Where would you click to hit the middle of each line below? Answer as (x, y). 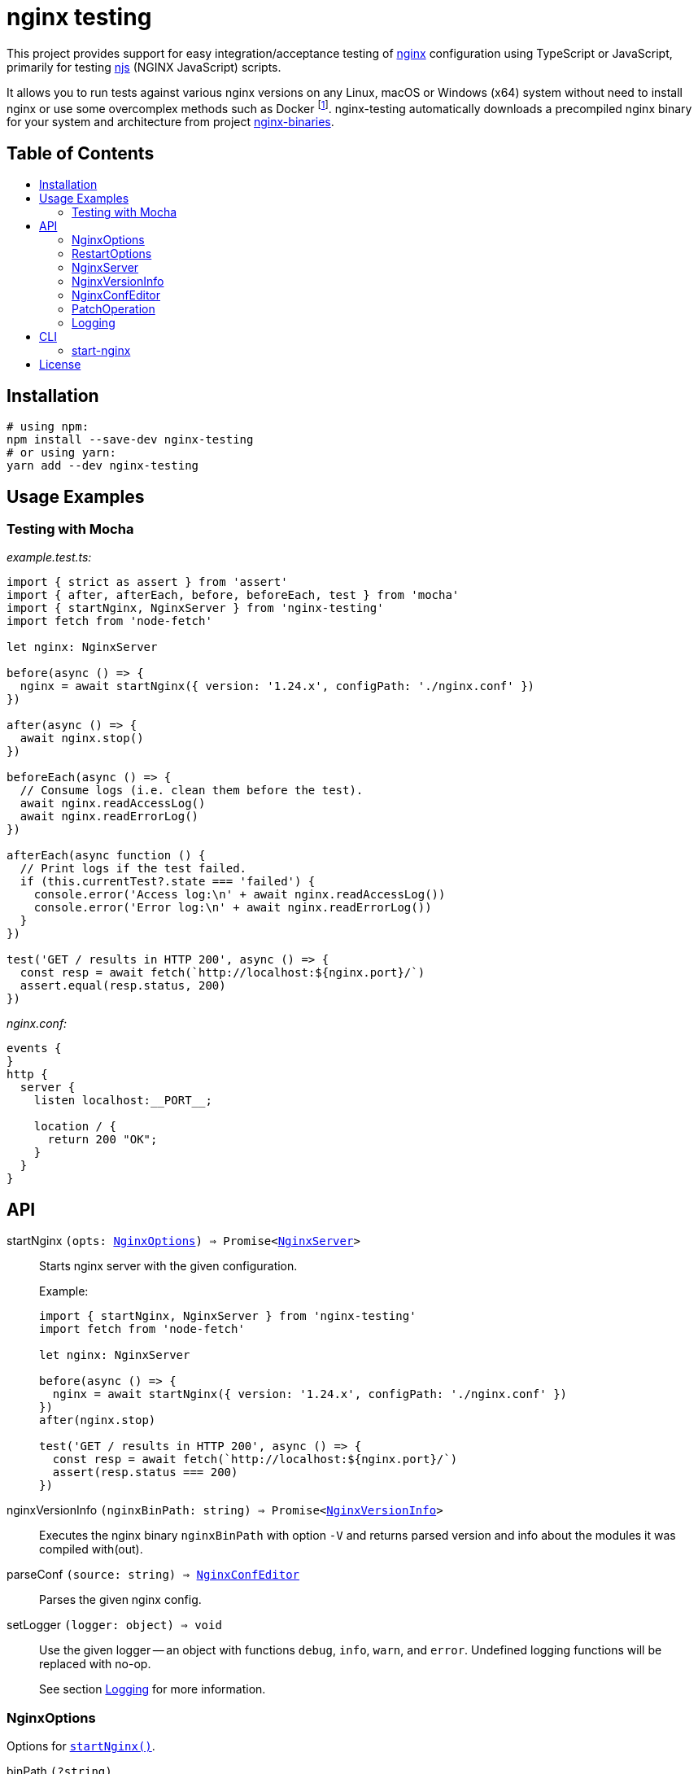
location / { (75, 1127)
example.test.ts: (49, 557)
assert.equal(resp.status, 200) (123, 986)
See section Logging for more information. (153, 1689)
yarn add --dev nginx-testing (103, 466)
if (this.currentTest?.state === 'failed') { (168, 882)
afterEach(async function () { (106, 856)
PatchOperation (113, 309)
